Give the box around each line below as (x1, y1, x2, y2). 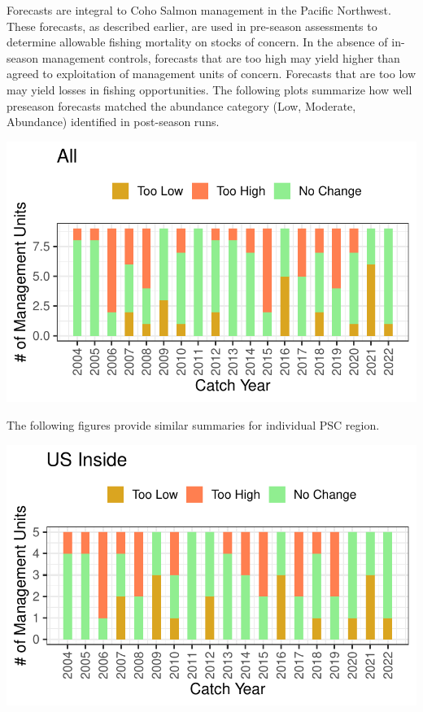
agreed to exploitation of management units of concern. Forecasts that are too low (7, 65, 416, 82)
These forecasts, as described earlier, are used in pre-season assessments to (7, 17, 377, 34)
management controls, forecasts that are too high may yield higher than (41, 49, 400, 66)
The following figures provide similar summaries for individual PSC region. (7, 417, 380, 434)
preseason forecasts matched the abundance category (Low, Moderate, (7, 97, 356, 114)
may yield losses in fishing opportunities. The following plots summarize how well (7, 81, 412, 98)
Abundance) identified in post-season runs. (7, 113, 220, 130)
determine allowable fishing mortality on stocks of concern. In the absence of (7, 33, 388, 50)
